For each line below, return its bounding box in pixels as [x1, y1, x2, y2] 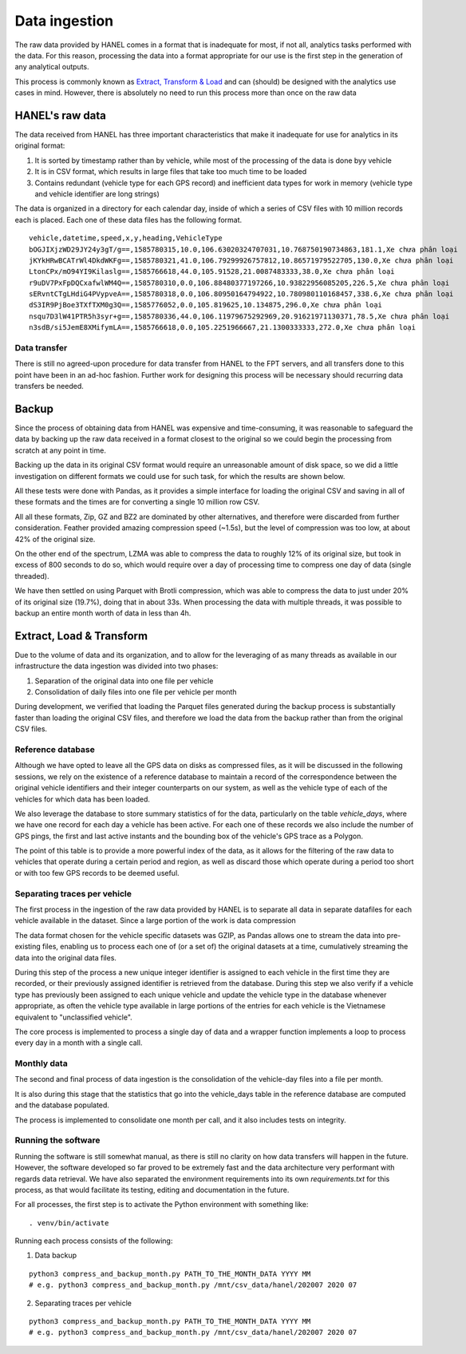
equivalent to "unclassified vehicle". [14, 1012, 133, 1022]
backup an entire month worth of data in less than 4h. [14, 608, 192, 618]
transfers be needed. [14, 382, 84, 391]
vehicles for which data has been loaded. [14, 794, 151, 804]
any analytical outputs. [14, 62, 89, 72]
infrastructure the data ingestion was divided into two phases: [14, 661, 219, 671]
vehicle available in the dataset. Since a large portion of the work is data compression [14, 916, 297, 925]
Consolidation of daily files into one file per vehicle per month [34, 687, 237, 697]
